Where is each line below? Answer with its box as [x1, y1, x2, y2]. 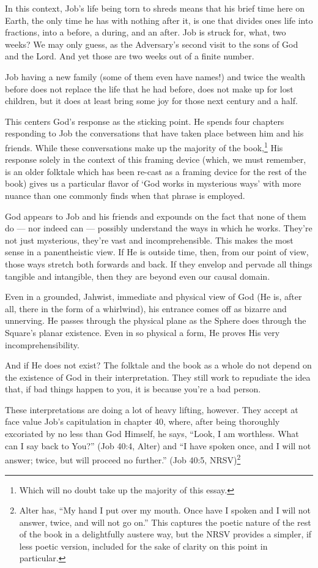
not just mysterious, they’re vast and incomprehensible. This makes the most [5, 233, 294, 246]
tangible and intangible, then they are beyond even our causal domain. [5, 269, 270, 282]
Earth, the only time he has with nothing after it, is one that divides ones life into [5, 13, 313, 26]
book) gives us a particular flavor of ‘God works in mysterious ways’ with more [5, 177, 301, 190]
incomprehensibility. [5, 338, 79, 351]
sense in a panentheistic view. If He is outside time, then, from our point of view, [5, 245, 309, 258]
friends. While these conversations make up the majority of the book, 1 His [5, 139, 283, 154]
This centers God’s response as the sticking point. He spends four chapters [5, 114, 284, 127]
